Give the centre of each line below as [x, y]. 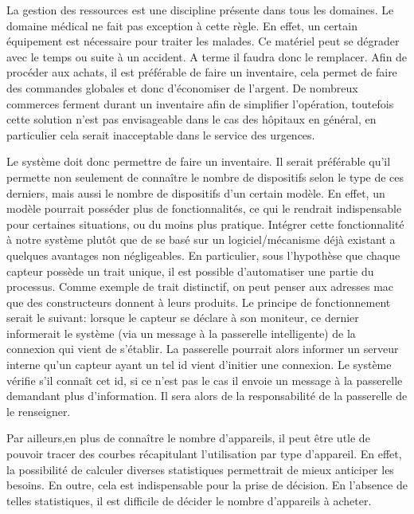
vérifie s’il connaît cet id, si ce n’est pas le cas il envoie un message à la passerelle [205, 380]
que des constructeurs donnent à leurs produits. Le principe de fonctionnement [199, 302]
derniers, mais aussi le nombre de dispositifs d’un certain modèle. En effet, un [196, 192]
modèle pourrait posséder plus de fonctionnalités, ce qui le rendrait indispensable [204, 208]
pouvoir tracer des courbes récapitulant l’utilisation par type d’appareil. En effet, [204, 454]
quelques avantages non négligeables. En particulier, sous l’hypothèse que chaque [203, 255]
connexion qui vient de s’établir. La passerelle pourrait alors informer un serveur [203, 349]
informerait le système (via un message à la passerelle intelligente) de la [181, 333]
